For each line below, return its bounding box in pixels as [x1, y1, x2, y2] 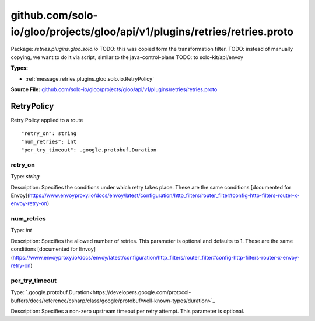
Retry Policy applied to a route [10, 116, 83, 123]
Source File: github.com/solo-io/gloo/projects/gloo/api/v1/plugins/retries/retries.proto [10, 85, 218, 93]
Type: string [10, 173, 40, 180]
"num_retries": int [21, 138, 77, 145]
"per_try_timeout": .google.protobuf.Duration [21, 146, 157, 153]
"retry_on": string [21, 130, 77, 137]
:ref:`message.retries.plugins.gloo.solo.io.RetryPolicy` [25, 75, 155, 82]
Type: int [10, 227, 32, 234]
